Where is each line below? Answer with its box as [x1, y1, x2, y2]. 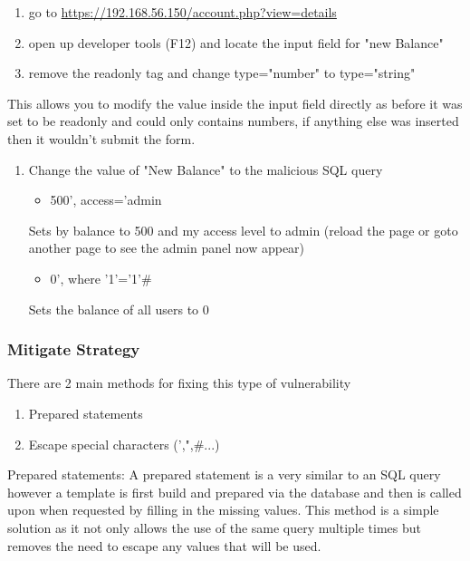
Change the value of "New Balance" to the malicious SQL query [28, 160, 383, 179]
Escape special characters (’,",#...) [28, 434, 220, 453]
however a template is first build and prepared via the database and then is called [7, 482, 462, 501]
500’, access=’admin [50, 190, 162, 209]
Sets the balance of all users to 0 [28, 299, 209, 318]
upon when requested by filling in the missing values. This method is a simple [7, 500, 439, 519]
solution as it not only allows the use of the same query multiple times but [7, 517, 422, 537]
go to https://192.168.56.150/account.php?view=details [28, 3, 337, 21]
